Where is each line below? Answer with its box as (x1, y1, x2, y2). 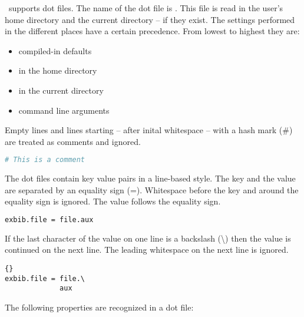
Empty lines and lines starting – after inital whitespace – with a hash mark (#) (5, 124, 293, 136)
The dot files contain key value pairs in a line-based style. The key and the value (5, 172, 296, 184)
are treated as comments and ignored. (5, 135, 141, 147)
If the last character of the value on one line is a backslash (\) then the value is (5, 232, 291, 244)
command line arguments (18, 104, 110, 116)
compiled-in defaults (18, 44, 92, 57)
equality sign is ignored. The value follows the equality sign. (5, 195, 221, 207)
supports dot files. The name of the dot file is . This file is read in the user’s (8, 2, 283, 14)
